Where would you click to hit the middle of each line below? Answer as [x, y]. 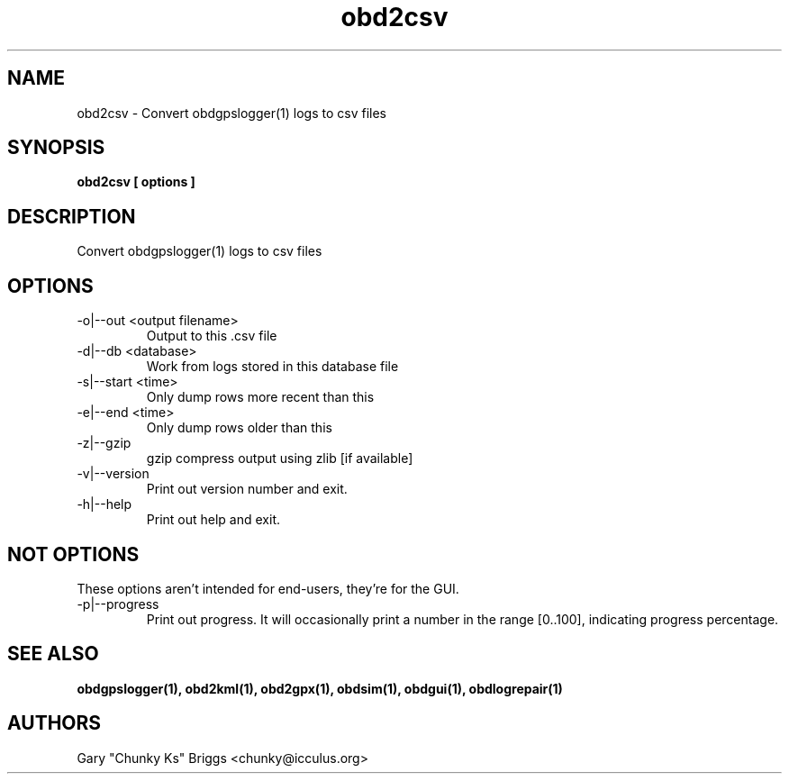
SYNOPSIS [56, 148]
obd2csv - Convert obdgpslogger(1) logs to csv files [231, 113]
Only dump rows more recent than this [260, 397]
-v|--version [113, 474]
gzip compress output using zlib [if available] [280, 459]
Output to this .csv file [212, 336]
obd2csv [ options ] [136, 182]
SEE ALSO [53, 654]
